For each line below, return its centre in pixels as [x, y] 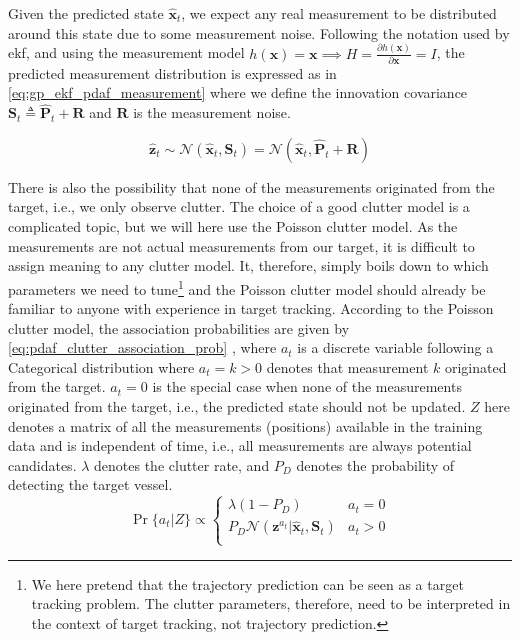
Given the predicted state [86, 13]
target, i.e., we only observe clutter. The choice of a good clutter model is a [239, 206]
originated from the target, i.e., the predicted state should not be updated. [237, 406]
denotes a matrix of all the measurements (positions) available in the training [245, 425]
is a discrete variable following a [395, 347]
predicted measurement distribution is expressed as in [172, 72]
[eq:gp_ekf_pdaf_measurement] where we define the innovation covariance [238, 92]
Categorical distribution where [101, 366]
